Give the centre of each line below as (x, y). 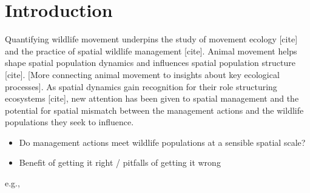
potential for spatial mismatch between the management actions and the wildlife (154, 110)
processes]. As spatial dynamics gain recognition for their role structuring (141, 86)
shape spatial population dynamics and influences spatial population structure (150, 63)
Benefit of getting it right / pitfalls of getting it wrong (120, 162)
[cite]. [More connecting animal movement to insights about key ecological (142, 74)
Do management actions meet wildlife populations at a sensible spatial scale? (162, 142)
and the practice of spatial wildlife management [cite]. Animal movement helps (151, 51)
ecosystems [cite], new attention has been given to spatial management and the (152, 98)
